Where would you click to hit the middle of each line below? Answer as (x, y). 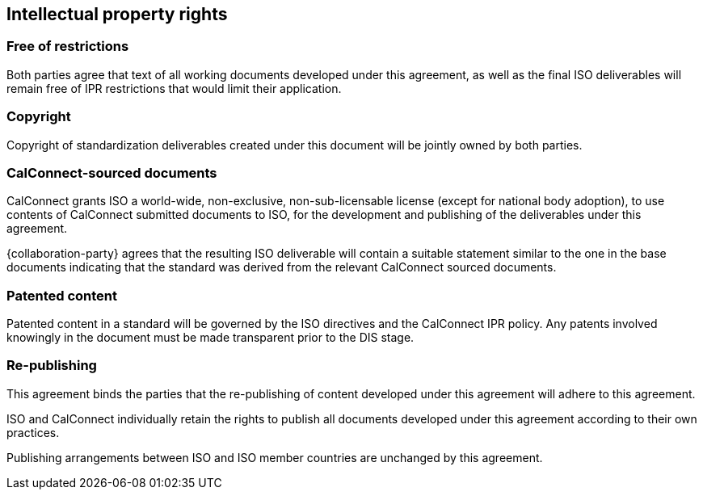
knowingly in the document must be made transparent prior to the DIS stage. (210, 338)
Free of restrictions (68, 46)
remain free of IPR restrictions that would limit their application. (174, 88)
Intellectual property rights (117, 14)
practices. (33, 432)
